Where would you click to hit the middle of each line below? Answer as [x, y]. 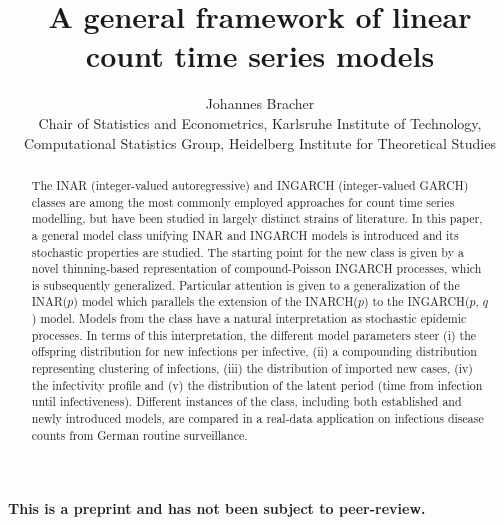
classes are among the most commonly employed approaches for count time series [243, 201]
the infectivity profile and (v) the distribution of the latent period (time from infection [257, 384]
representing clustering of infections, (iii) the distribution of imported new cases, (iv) [252, 368]
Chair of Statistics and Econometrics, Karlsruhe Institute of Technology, [260, 122]
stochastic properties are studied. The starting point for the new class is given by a [247, 251]
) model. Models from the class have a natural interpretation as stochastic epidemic [249, 318]
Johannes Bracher [260, 103]
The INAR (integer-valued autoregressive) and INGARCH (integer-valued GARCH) [250, 184]
